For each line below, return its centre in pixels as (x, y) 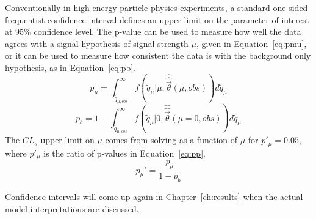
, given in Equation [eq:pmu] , (251, 43)
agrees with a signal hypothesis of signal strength (97, 43)
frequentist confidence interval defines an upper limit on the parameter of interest (157, 19)
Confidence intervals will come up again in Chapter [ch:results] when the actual (154, 196)
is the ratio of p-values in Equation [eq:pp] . (124, 153)
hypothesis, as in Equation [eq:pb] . (70, 67)
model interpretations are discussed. (72, 208)
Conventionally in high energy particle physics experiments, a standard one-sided (156, 7)
